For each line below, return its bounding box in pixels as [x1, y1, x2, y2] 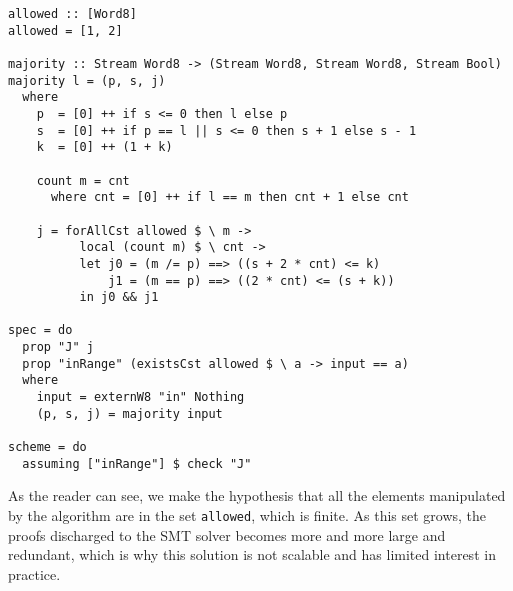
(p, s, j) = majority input [36, 406, 223, 421]
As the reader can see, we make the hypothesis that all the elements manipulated [8, 485, 506, 506]
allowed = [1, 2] [8, 23, 123, 38]
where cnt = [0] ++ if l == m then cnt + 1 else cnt [50, 190, 409, 205]
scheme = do [8, 440, 87, 455]
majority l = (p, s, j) [8, 73, 166, 88]
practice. [8, 563, 61, 584]
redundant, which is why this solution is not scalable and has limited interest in [8, 544, 496, 565]
